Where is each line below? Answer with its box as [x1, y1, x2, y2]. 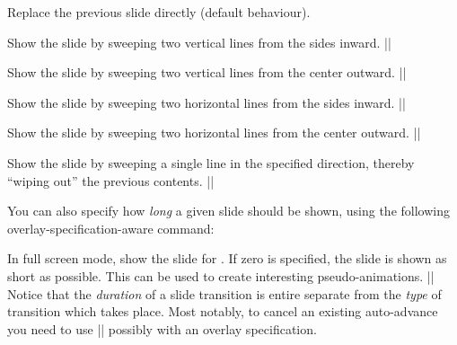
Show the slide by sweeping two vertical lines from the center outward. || [7, 63, 407, 82]
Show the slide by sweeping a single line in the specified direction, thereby [7, 153, 415, 172]
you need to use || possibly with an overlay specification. [7, 319, 317, 338]
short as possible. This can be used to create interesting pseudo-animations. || [7, 266, 435, 285]
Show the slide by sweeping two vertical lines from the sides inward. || [7, 32, 391, 51]
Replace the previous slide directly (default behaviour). [7, 3, 311, 21]
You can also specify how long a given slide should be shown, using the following [7, 201, 450, 220]
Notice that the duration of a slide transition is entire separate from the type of [7, 284, 442, 303]
